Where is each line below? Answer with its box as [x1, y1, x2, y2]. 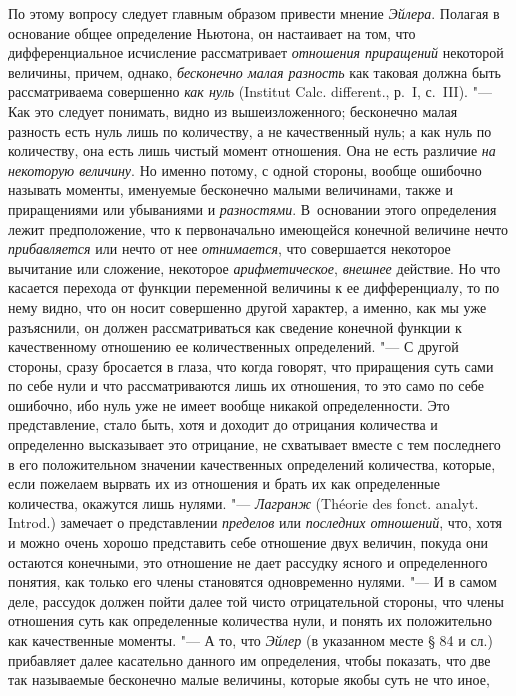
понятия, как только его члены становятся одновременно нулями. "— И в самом [8, 571, 497, 592]
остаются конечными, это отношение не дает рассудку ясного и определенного [8, 551, 488, 572]
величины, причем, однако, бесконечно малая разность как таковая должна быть [8, 61, 501, 82]
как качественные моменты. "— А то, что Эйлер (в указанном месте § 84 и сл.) [8, 630, 493, 650]
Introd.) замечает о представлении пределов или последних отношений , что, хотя [8, 512, 503, 533]
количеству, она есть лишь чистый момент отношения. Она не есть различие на [8, 140, 496, 161]
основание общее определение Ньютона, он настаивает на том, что [8, 22, 416, 43]
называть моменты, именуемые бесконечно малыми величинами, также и [8, 179, 453, 200]
